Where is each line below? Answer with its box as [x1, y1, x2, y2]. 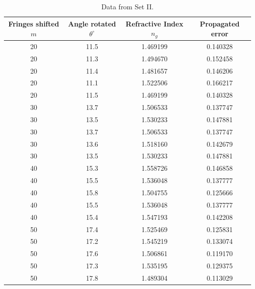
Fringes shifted [8, 19, 59, 29]
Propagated [200, 19, 240, 29]
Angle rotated [68, 19, 116, 29]
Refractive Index [126, 18, 183, 28]
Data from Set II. [101, 1, 154, 11]
